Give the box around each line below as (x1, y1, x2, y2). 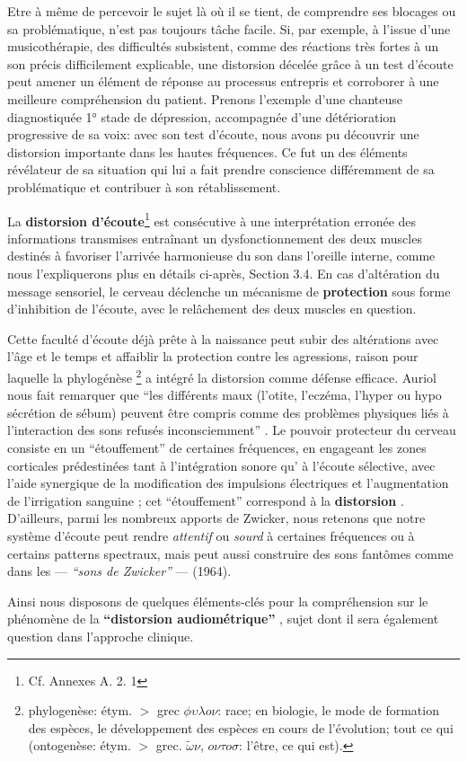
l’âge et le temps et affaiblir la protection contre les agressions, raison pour (7, 347, 419, 366)
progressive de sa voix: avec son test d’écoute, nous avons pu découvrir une (7, 125, 419, 144)
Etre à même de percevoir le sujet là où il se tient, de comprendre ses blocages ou (7, 2, 456, 20)
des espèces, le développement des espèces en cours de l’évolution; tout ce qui (28, 718, 454, 737)
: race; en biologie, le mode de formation (217, 701, 439, 720)
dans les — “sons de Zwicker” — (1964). (7, 562, 232, 580)
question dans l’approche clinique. (7, 626, 194, 645)
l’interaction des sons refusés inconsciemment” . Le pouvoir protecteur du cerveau (7, 420, 456, 439)
